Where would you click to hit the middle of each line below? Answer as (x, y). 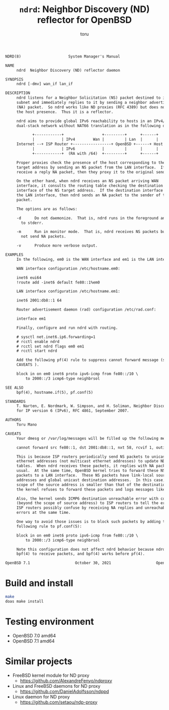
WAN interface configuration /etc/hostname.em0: (68, 268)
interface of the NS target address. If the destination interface (90, 191)
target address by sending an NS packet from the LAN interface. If (91, 167)
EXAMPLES (14, 255)
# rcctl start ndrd (37, 351)
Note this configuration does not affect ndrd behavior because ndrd (91, 549)
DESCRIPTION (18, 93)
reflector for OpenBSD (84, 20)
